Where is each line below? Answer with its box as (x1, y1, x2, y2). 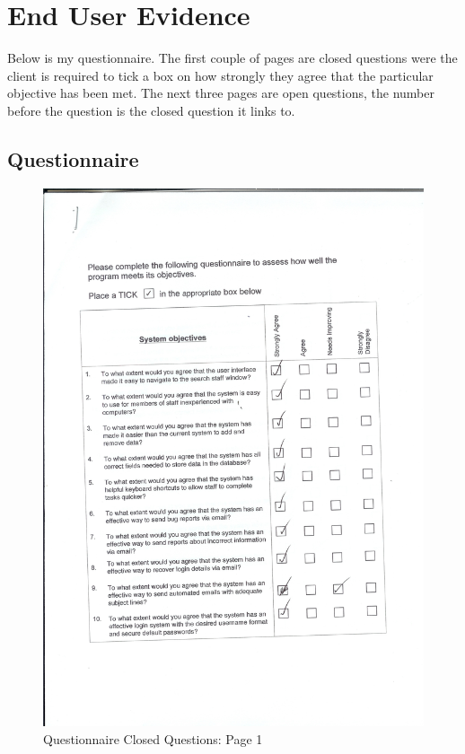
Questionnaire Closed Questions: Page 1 (43, 729, 263, 748)
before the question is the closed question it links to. (7, 101, 295, 119)
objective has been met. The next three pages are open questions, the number (7, 83, 434, 102)
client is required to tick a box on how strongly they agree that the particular (7, 66, 434, 84)
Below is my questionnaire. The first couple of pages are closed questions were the (7, 48, 458, 67)
